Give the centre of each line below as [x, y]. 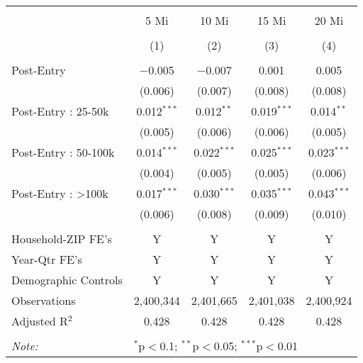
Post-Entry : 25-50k [60, 111]
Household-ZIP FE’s [62, 239]
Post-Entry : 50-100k [63, 152]
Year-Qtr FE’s [47, 259]
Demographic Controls [67, 280]
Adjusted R [40, 321]
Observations [44, 300]
